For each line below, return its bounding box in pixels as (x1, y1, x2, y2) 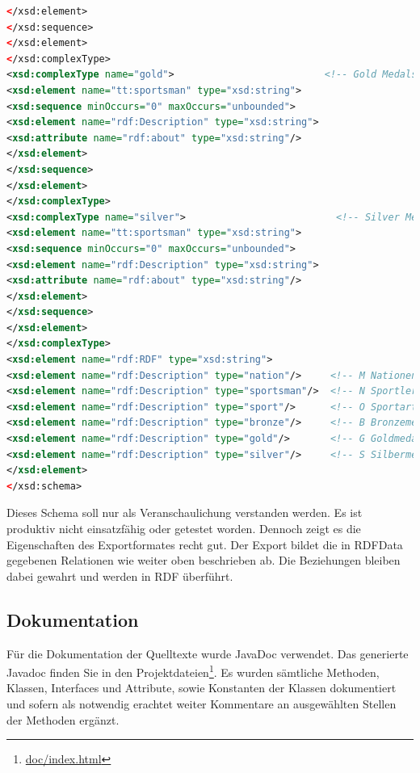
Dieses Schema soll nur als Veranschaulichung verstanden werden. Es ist (6, 504, 363, 521)
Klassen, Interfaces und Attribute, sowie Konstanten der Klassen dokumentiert (6, 679, 397, 696)
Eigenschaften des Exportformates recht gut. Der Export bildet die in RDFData (6, 536, 403, 552)
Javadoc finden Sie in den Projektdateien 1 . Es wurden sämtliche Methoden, (6, 662, 380, 680)
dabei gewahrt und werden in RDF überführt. (6, 567, 233, 584)
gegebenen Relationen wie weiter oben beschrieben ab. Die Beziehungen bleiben (6, 552, 401, 569)
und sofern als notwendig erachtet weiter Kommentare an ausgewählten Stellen (6, 695, 397, 712)
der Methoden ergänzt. (6, 711, 120, 728)
